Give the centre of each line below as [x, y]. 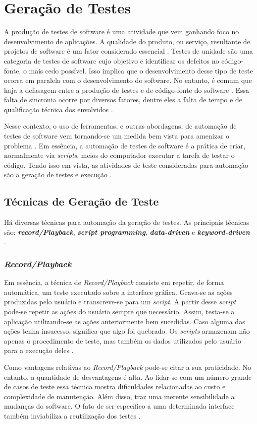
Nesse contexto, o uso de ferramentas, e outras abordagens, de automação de [120, 126]
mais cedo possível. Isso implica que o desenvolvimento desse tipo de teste [141, 70]
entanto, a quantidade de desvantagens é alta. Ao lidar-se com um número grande [128, 377]
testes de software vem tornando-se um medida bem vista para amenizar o [117, 136]
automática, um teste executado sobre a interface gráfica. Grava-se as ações [118, 292]
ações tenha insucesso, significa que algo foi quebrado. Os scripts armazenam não [127, 331]
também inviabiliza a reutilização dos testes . [72, 415]
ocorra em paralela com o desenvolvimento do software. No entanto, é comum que [128, 80]
